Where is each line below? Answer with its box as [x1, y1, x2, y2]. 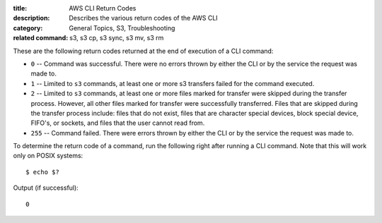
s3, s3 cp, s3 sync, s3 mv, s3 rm [69, 34, 164, 42]
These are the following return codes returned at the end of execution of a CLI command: [13, 47, 274, 55]
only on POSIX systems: [13, 152, 83, 160]
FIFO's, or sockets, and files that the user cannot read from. [30, 119, 205, 127]
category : [13, 23, 43, 32]
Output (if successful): [13, 183, 79, 192]
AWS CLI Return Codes [69, 4, 137, 12]
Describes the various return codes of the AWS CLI [69, 14, 219, 23]
